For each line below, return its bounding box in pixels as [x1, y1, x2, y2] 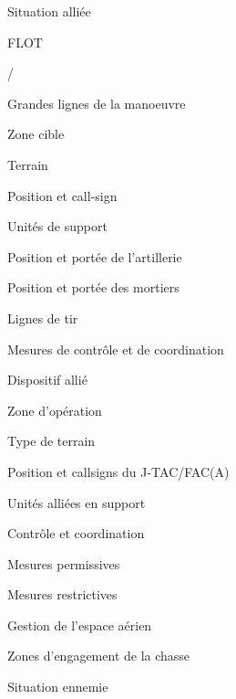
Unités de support [7, 217, 108, 236]
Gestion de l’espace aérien [7, 615, 152, 634]
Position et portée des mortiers [7, 278, 180, 297]
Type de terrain [7, 431, 96, 450]
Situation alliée [7, 2, 91, 20]
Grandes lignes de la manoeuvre [7, 93, 186, 112]
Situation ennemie [7, 677, 108, 696]
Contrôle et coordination [7, 524, 145, 543]
